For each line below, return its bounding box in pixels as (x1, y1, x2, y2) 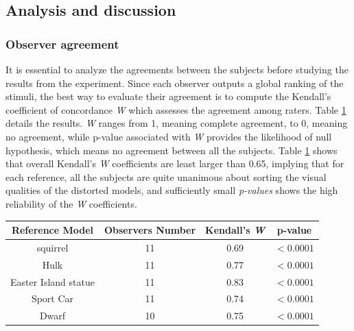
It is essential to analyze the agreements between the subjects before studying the (5, 62, 349, 76)
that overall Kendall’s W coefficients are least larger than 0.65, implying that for (5, 156, 344, 171)
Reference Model (11, 223, 94, 237)
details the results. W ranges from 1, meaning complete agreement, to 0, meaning (5, 116, 348, 130)
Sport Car (31, 291, 74, 306)
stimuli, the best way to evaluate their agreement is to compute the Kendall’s (5, 89, 331, 103)
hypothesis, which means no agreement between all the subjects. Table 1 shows (5, 143, 338, 157)
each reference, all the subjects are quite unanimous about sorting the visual (5, 169, 327, 184)
